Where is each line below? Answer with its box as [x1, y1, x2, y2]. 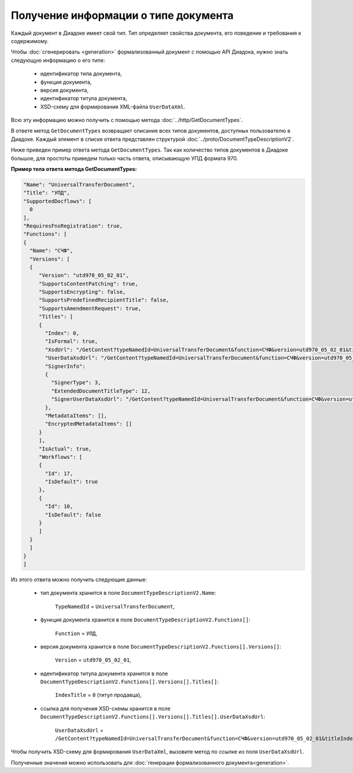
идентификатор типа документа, [40, 70, 122, 77]
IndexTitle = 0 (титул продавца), [55, 692, 142, 699]
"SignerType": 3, [51, 379, 101, 386]
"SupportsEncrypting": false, [38, 289, 126, 295]
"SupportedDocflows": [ [23, 198, 92, 205]
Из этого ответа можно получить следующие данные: [11, 575, 147, 583]
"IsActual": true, [38, 445, 92, 452]
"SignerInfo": [45, 363, 86, 370]
